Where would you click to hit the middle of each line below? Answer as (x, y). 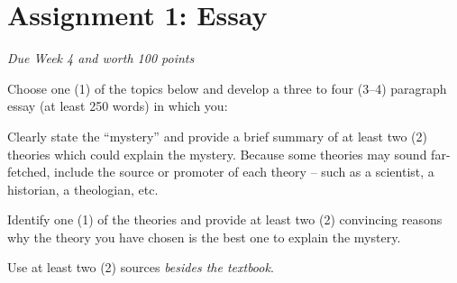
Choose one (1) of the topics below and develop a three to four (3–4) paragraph (227, 88)
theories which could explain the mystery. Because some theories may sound (217, 154)
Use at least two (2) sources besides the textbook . (141, 267)
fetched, (29, 172)
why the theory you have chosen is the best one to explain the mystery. (204, 237)
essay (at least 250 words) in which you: (118, 106)
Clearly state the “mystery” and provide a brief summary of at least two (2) (217, 136)
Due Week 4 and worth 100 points (101, 58)
